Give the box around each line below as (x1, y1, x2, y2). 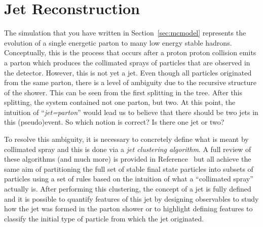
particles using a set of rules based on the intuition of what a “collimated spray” (4, 173, 253, 184)
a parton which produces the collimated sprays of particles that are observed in (4, 57, 250, 67)
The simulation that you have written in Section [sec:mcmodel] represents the (4, 27, 246, 38)
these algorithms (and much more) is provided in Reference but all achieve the (4, 154, 251, 164)
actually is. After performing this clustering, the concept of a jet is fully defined (4, 183, 251, 194)
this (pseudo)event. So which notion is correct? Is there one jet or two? (4, 117, 224, 127)
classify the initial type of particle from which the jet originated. (4, 213, 204, 223)
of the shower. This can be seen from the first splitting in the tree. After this (4, 87, 243, 97)
